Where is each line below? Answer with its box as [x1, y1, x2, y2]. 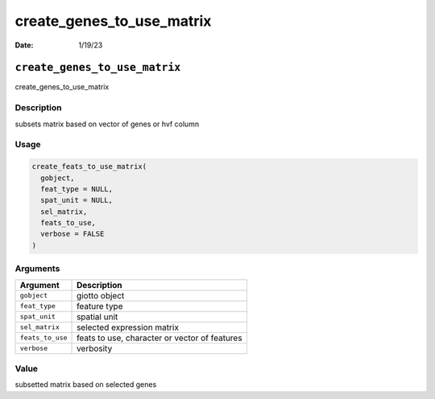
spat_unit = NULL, [40, 195, 113, 205]
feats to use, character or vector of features [77, 332, 242, 343]
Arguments [14, 263, 60, 274]
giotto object [77, 290, 125, 301]
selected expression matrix [77, 322, 179, 333]
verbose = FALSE [40, 229, 105, 239]
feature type [77, 300, 123, 311]
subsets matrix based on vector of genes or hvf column [14, 119, 200, 129]
